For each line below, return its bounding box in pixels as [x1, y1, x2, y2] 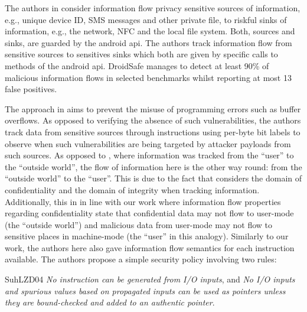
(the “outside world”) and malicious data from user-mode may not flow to [5, 218, 272, 230]
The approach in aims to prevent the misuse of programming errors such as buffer [5, 102, 301, 115]
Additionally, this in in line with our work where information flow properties [5, 195, 281, 207]
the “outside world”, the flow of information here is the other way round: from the [5, 160, 302, 173]
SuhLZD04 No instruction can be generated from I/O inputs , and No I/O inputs [5, 273, 295, 285]
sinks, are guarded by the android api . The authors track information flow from [5, 36, 292, 48]
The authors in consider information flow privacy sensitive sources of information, [5, 2, 301, 14]
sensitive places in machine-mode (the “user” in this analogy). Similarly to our [5, 230, 289, 242]
